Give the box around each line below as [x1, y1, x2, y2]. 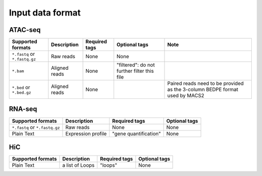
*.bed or [12, 84, 30, 91]
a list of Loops [62, 162, 95, 169]
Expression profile [65, 130, 107, 137]
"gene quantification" [112, 130, 161, 137]
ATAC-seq [9, 26, 41, 34]
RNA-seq [9, 105, 37, 113]
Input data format [9, 7, 81, 18]
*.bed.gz [12, 90, 32, 95]
